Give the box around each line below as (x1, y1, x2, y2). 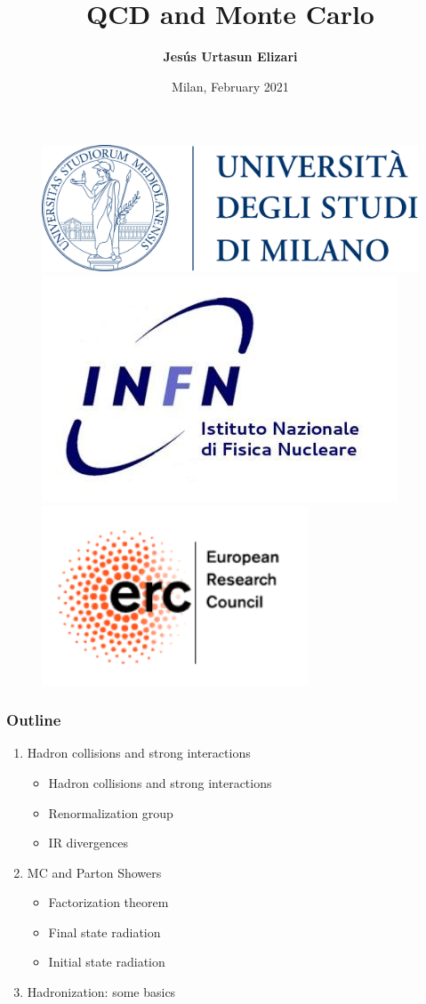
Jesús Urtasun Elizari (163, 47, 298, 66)
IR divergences (48, 833, 128, 852)
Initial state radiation (48, 952, 165, 971)
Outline (6, 709, 61, 731)
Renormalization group (48, 803, 173, 822)
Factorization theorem (48, 893, 169, 912)
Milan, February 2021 (172, 76, 289, 95)
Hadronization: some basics (27, 983, 176, 1001)
